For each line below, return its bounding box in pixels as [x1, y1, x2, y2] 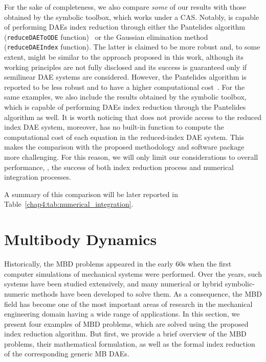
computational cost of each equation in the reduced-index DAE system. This [4, 131, 244, 142]
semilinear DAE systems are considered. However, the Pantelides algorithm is [4, 71, 247, 82]
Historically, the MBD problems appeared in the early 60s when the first [4, 258, 232, 269]
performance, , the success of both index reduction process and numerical [4, 161, 234, 172]
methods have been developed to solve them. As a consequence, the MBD [31, 288, 262, 299]
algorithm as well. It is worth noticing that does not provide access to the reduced [4, 111, 261, 122]
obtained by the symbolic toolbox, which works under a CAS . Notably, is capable [4, 11, 259, 22]
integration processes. [4, 172, 71, 182]
